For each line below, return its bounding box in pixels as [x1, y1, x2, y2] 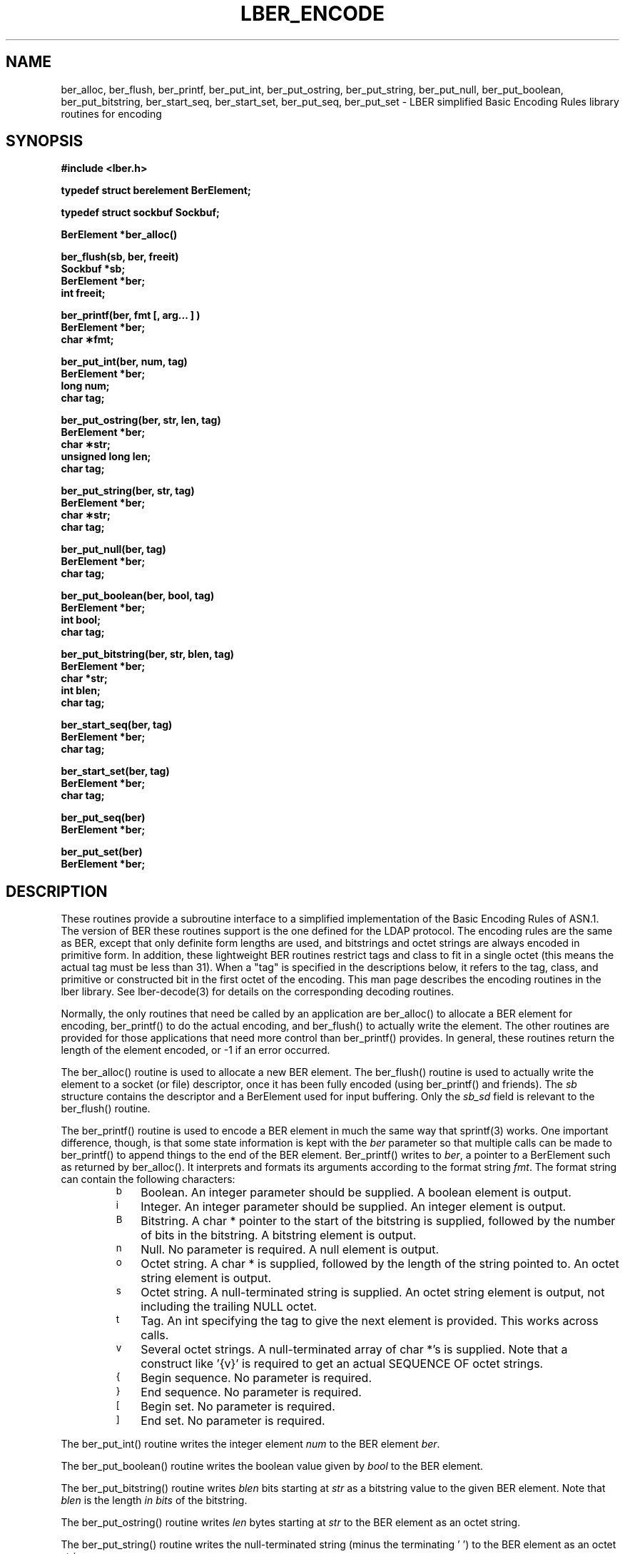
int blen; [61, 684, 101, 697]
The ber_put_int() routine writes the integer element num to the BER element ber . [61, 1438, 440, 1451]
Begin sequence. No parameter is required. [141, 1371, 372, 1386]
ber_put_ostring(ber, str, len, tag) [61, 414, 221, 427]
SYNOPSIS [6, 132, 83, 151]
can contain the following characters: [61, 1173, 235, 1186]
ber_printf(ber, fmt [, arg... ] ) [61, 309, 200, 322]
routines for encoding [61, 107, 162, 120]
